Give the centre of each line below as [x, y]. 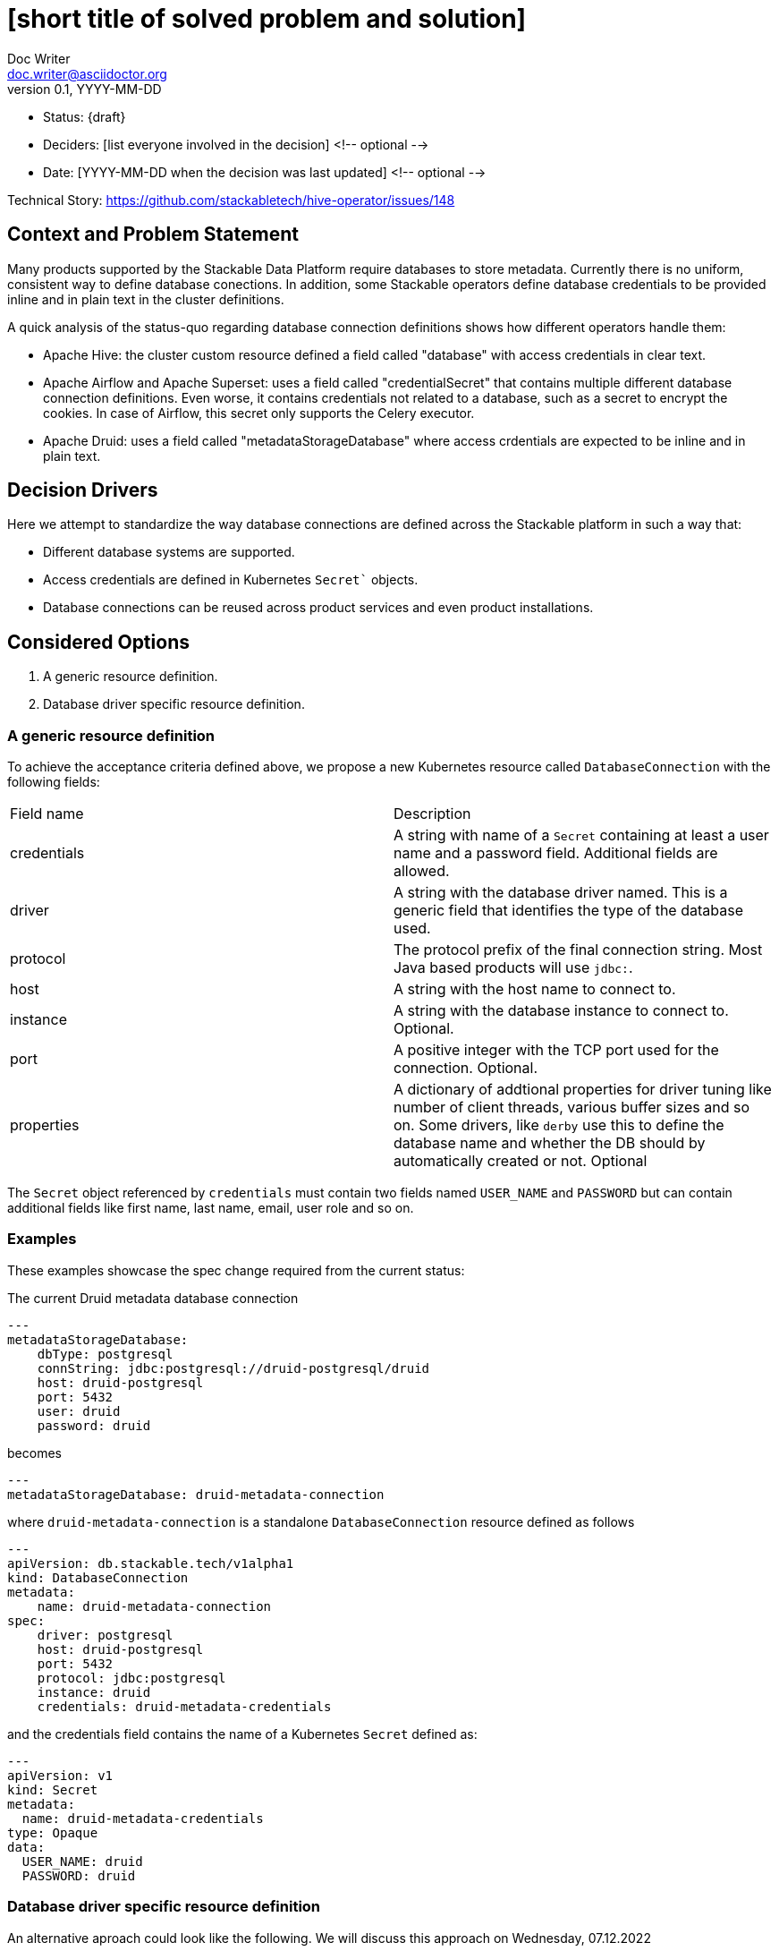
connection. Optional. [466, 1068]
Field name [47, 814]
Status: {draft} [85, 116]
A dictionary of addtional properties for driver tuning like [583, 1090]
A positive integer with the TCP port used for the [556, 1050]
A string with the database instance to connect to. [561, 1011]
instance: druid [94, 1692]
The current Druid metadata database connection [153, 1298]
